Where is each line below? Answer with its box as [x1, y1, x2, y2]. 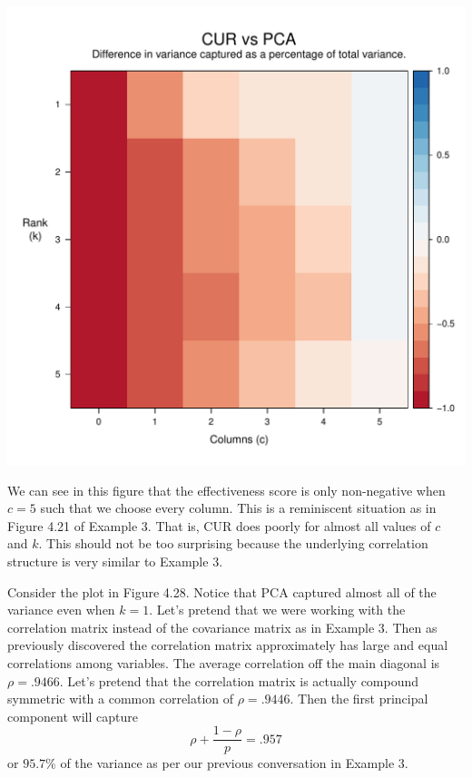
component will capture [7, 706, 138, 725]
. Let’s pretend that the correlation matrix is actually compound [59, 671, 419, 690]
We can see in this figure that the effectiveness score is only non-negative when [7, 480, 446, 499]
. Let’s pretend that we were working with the [149, 600, 406, 619]
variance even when [7, 600, 115, 619]
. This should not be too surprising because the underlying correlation [38, 534, 428, 553]
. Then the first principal [290, 689, 428, 708]
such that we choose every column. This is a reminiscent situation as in [40, 498, 437, 517]
